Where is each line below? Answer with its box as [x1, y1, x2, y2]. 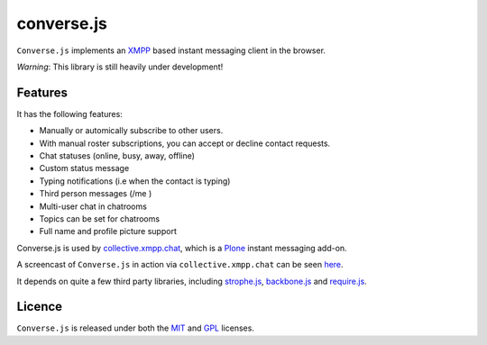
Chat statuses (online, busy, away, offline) [39, 150, 196, 161]
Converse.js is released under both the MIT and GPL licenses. [16, 322, 254, 333]
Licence [16, 299, 63, 314]
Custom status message [39, 163, 130, 174]
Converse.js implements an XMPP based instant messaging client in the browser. [16, 45, 326, 56]
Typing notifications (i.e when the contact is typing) [39, 176, 231, 186]
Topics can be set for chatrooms [39, 213, 161, 224]
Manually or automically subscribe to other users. [39, 125, 224, 136]
